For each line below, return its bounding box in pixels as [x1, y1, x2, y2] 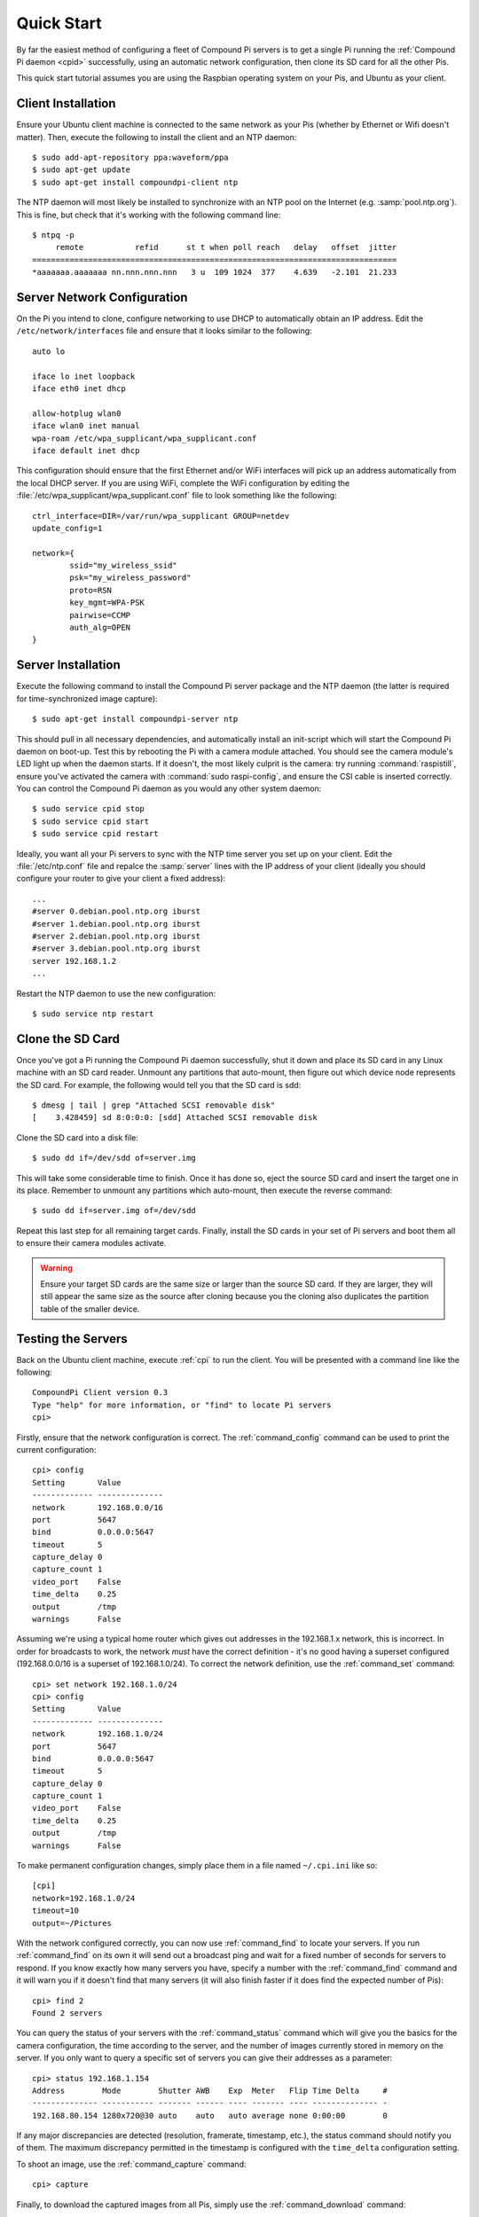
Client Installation [16, 96, 116, 111]
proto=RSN [69, 585, 113, 595]
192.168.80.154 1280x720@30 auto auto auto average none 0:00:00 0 [32, 2111, 388, 2120]
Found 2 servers [32, 2008, 103, 2017]
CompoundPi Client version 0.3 [32, 1388, 169, 1398]
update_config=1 [32, 523, 103, 533]
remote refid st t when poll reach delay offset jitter [55, 242, 397, 253]
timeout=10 [32, 1906, 80, 1915]
